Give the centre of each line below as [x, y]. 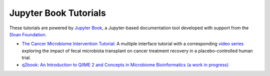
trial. [26, 58]
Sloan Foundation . [28, 34]
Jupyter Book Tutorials [57, 13]
